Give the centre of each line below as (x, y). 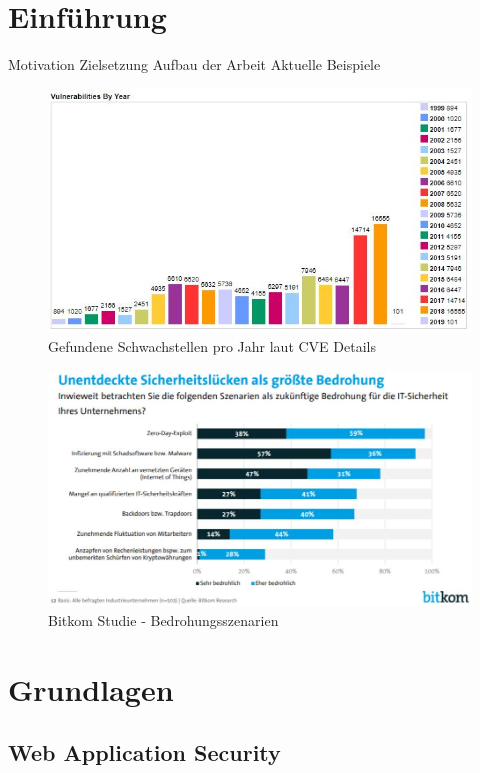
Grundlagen (91, 688)
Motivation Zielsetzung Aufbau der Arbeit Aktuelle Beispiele (194, 64)
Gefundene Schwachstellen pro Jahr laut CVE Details (212, 346)
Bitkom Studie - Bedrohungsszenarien (163, 619)
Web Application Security (144, 752)
